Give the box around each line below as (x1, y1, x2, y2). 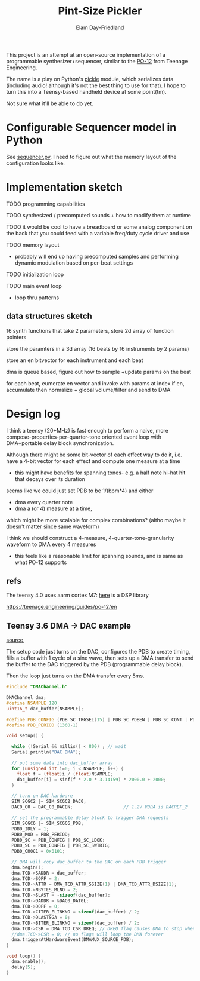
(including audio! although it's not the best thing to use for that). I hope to (6, 82, 186, 89)
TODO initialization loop (6, 271, 64, 278)
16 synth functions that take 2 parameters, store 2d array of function (6, 327, 174, 334)
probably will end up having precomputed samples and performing (14, 253, 179, 260)
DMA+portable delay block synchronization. (6, 439, 114, 446)
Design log (6, 407, 61, 421)
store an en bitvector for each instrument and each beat (6, 357, 143, 364)
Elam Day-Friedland (76, 24, 124, 31)
